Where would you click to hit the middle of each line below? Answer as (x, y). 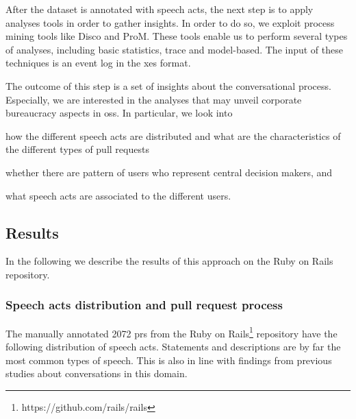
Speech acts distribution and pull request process (144, 305)
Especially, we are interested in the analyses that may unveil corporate (154, 99)
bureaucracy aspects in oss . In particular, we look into (119, 113)
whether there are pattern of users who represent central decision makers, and (169, 172)
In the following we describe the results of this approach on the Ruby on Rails (169, 261)
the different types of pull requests (77, 149)
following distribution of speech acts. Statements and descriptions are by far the (173, 346)
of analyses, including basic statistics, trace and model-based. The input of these (174, 49)
